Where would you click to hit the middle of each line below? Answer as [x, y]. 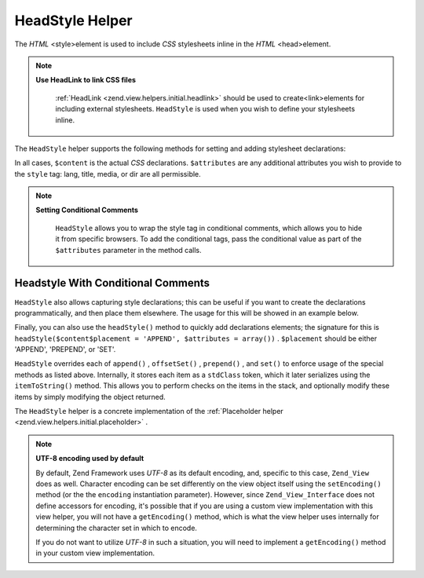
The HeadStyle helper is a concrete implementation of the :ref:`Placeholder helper [149, 412]
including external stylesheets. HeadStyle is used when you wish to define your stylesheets [205, 109]
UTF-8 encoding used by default [90, 459]
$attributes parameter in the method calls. [128, 250]
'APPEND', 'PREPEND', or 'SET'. [65, 349]
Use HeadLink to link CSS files [86, 80]
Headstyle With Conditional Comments [112, 283]
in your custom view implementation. [95, 553]
